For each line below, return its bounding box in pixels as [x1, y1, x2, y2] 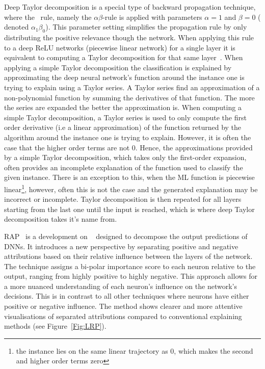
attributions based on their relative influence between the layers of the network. [4, 251, 253, 261]
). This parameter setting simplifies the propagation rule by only [45, 21, 247, 32]
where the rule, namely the [4, 11, 92, 22]
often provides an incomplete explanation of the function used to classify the [4, 162, 243, 172]
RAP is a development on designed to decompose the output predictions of [4, 230, 248, 241]
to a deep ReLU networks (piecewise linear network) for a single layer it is [4, 42, 235, 52]
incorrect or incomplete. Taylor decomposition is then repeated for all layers [4, 194, 242, 204]
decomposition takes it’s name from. [4, 214, 117, 224]
